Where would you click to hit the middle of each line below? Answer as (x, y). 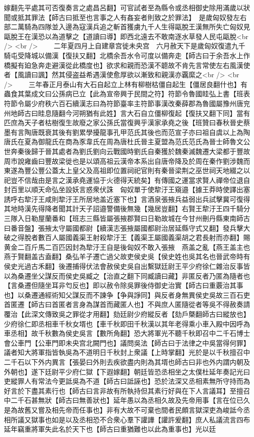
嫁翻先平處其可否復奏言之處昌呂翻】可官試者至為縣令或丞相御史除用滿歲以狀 (127, 7)
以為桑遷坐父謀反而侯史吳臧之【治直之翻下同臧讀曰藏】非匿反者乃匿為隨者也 (127, 275)
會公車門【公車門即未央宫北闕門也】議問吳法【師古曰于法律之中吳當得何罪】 (127, 342)
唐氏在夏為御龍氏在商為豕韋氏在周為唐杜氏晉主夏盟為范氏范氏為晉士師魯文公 (127, 142)
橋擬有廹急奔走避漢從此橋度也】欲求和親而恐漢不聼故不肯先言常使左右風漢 (124, 65)
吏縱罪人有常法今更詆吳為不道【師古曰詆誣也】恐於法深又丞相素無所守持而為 (127, 381)
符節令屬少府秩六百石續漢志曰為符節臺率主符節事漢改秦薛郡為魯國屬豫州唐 (124, 103)
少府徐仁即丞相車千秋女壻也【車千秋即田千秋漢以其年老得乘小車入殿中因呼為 (127, 323)
